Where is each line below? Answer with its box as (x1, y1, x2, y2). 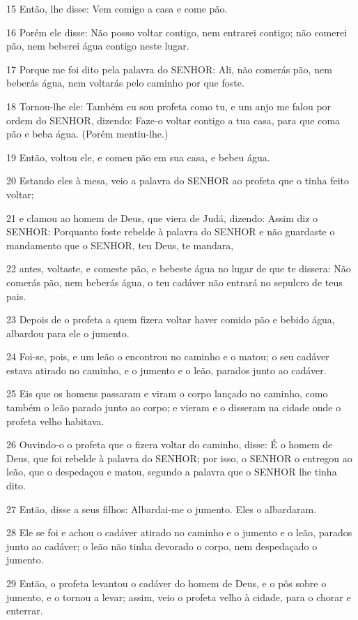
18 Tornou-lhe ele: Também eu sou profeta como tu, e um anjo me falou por (6, 98, 332, 113)
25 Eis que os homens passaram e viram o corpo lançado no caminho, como (6, 386, 328, 401)
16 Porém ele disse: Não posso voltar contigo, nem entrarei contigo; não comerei (6, 24, 348, 39)
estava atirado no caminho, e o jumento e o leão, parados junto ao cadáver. (6, 362, 327, 377)
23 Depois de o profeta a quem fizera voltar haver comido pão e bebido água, (6, 312, 335, 327)
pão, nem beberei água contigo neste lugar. (6, 38, 189, 53)
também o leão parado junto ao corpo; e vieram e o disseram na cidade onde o (6, 400, 341, 415)
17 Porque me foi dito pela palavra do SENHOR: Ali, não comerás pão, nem (6, 61, 332, 76)
